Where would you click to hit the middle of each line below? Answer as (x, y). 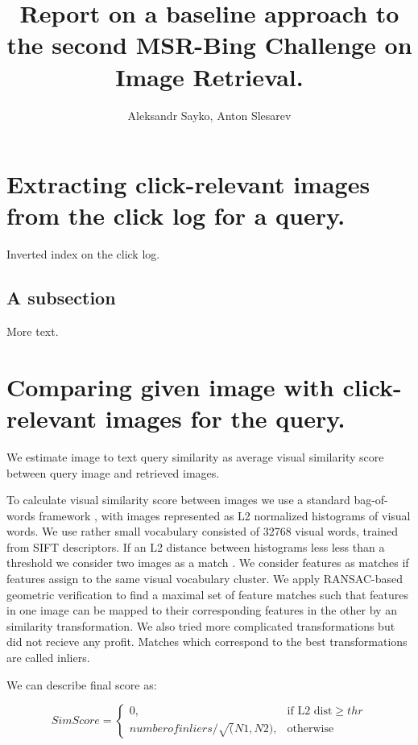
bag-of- (371, 500)
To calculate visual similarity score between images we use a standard (178, 500)
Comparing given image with (170, 386)
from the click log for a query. (176, 215)
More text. (33, 331)
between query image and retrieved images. (113, 472)
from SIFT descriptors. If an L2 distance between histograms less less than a (196, 546)
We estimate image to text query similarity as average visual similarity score (195, 456)
